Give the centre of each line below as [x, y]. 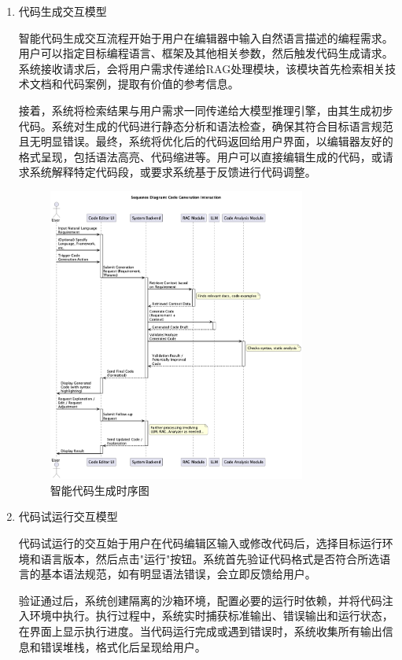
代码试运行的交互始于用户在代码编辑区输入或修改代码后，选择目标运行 [200, 543]
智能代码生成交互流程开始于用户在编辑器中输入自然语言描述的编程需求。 [206, 37]
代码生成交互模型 [63, 11]
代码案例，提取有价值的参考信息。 [151, 84]
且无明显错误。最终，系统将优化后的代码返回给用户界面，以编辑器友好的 [206, 141]
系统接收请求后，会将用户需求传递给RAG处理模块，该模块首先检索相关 [202, 68]
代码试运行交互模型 [68, 516]
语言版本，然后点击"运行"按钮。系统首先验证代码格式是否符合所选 [210, 558]
